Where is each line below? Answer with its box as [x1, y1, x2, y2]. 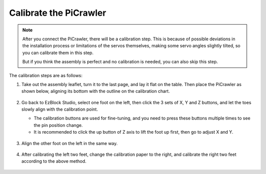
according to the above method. [21, 158, 87, 164]
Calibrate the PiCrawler [9, 7, 106, 18]
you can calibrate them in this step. [22, 50, 94, 56]
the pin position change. [33, 122, 83, 128]
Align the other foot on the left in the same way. [21, 140, 118, 146]
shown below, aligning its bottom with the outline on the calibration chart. [21, 88, 170, 94]
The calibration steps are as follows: [9, 72, 83, 78]
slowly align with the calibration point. [21, 106, 98, 113]
